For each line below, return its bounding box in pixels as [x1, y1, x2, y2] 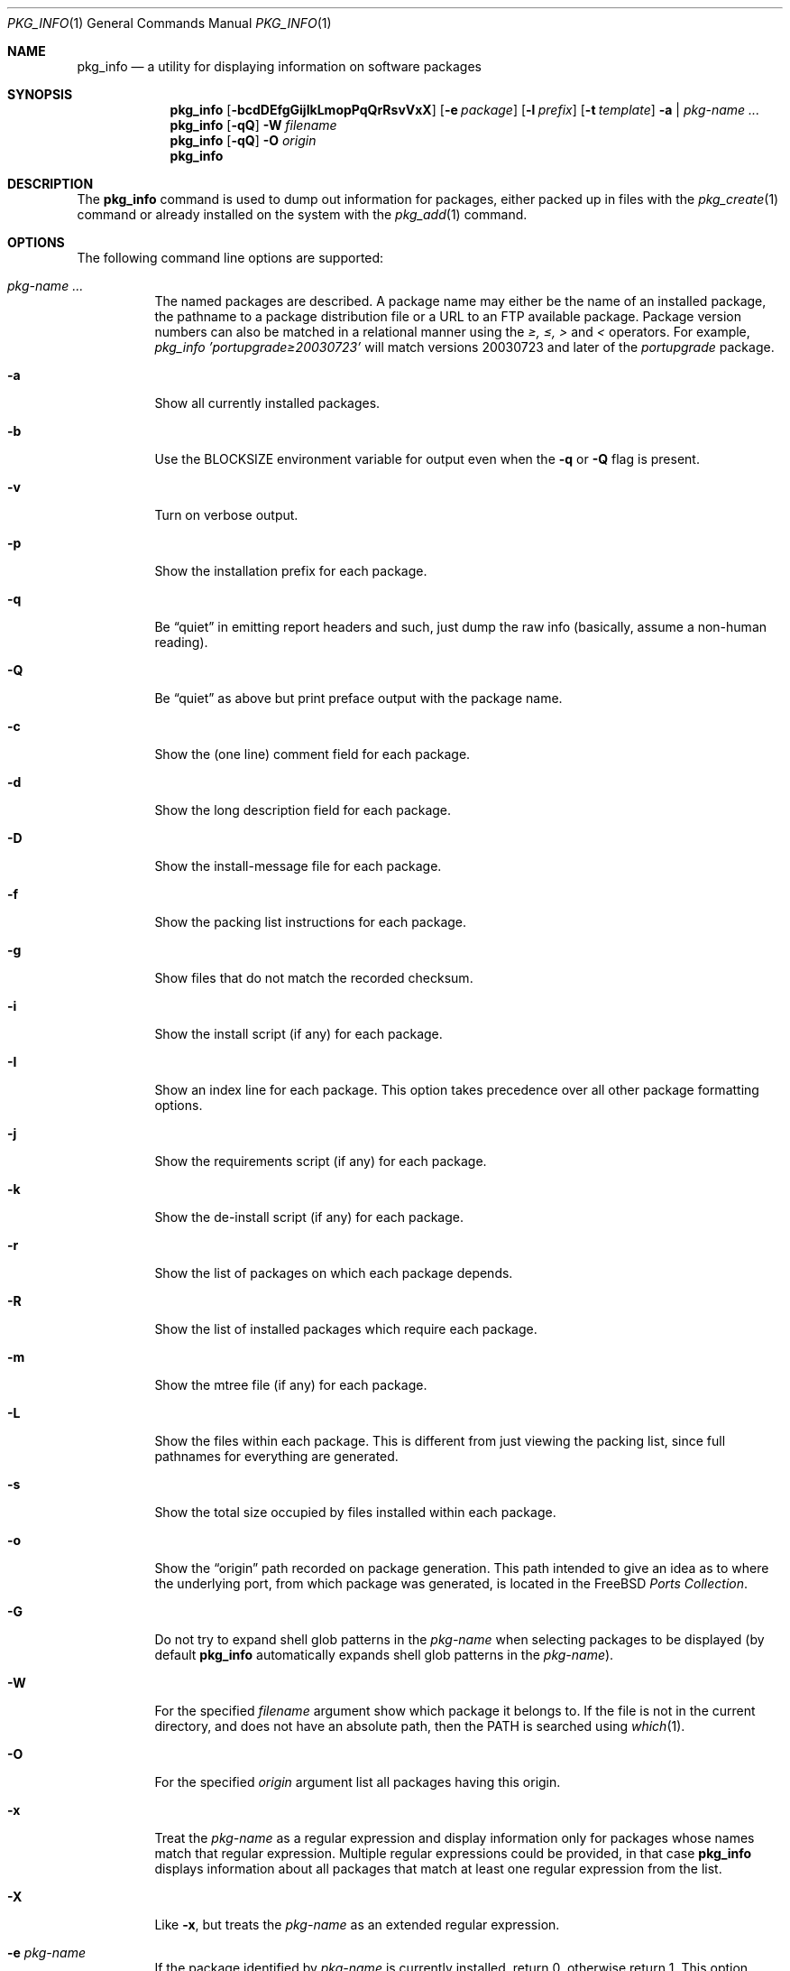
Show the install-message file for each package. [154, 858, 442, 874]
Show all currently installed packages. [154, 395, 381, 411]
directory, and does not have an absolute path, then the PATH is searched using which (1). [154, 1718, 685, 1734]
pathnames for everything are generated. [154, 1448, 399, 1464]
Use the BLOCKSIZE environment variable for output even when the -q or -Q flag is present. [154, 451, 700, 467]
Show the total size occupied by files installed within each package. [154, 1504, 556, 1520]
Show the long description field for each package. [154, 802, 452, 818]
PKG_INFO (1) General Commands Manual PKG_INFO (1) [7, 15, 332, 31]
